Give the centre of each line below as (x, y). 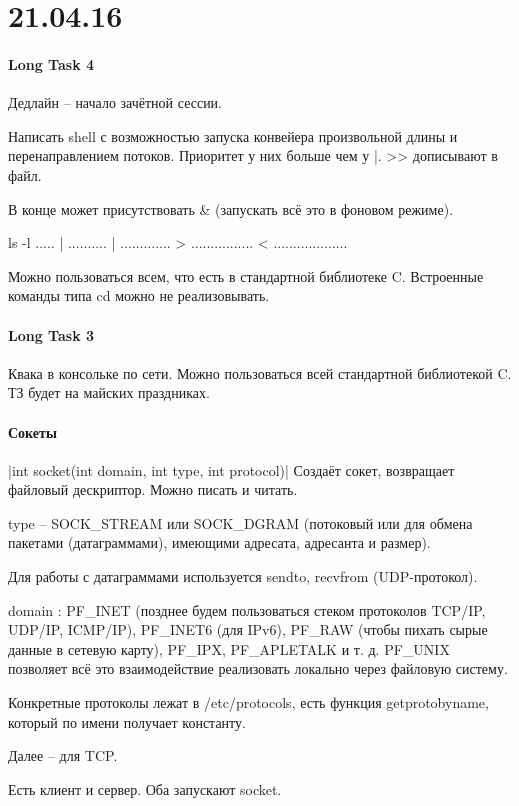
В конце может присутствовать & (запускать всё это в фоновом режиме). (231, 208)
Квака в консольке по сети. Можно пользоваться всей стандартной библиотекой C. (260, 372)
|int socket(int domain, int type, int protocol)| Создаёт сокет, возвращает (231, 469)
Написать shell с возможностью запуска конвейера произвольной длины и (233, 135)
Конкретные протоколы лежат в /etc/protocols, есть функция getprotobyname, (248, 702)
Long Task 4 (51, 63)
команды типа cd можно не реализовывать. (139, 295)
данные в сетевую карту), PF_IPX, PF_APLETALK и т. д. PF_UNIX (229, 648)
